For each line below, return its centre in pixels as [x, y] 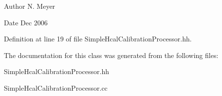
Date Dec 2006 [26, 22]
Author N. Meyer [30, 6]
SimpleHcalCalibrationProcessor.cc [56, 87]
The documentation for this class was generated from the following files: [111, 55]
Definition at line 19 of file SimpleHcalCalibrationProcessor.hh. [98, 39]
